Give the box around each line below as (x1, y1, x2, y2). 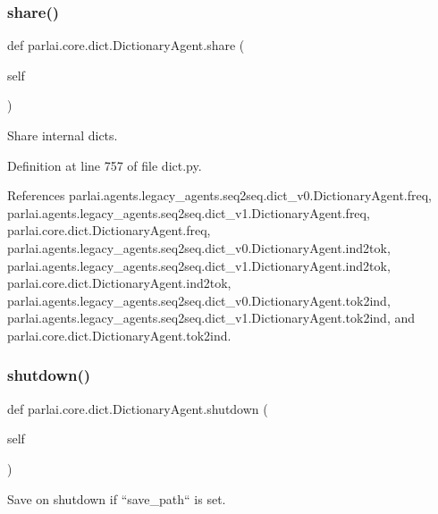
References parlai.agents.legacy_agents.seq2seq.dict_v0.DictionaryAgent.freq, (7, 186, 432, 205)
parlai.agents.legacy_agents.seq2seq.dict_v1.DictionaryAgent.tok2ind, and (7, 308, 416, 327)
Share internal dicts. (7, 126, 118, 144)
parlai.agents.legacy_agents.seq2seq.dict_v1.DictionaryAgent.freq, (7, 203, 370, 222)
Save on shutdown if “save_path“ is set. (7, 489, 226, 508)
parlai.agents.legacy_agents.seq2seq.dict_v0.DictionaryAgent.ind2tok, (7, 238, 391, 257)
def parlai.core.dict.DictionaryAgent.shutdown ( (7, 399, 268, 417)
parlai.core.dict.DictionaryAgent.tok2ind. (7, 325, 232, 344)
